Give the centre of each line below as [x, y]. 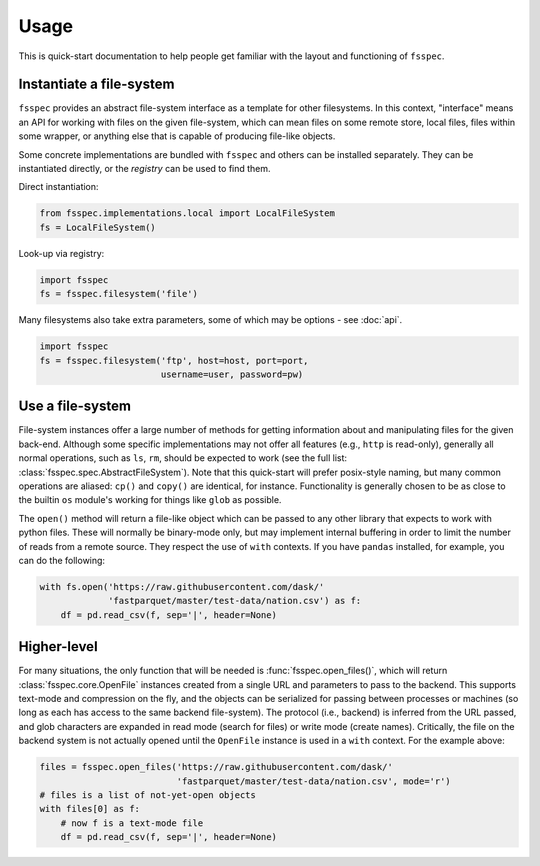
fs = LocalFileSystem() [98, 227]
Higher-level [58, 646]
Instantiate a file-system [96, 84]
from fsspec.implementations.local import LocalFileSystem [187, 213]
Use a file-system [75, 406]
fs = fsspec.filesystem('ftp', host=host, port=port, [174, 360]
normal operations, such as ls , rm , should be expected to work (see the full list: [183, 458]
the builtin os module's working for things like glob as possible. [150, 500]
